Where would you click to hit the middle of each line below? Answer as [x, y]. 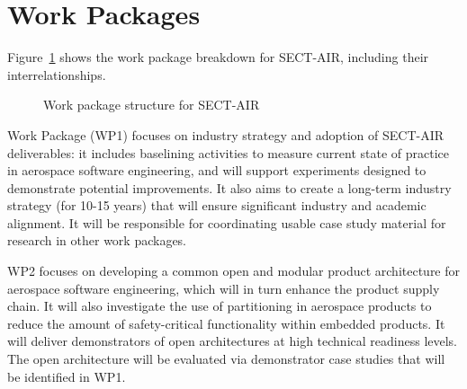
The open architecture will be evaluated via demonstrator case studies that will [226, 359]
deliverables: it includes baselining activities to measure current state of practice [229, 152]
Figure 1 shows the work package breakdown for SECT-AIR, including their [218, 57]
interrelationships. [57, 74]
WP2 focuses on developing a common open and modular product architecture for [234, 271]
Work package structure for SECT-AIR [152, 105]
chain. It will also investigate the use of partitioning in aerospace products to [220, 306]
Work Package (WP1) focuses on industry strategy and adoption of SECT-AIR [226, 134]
